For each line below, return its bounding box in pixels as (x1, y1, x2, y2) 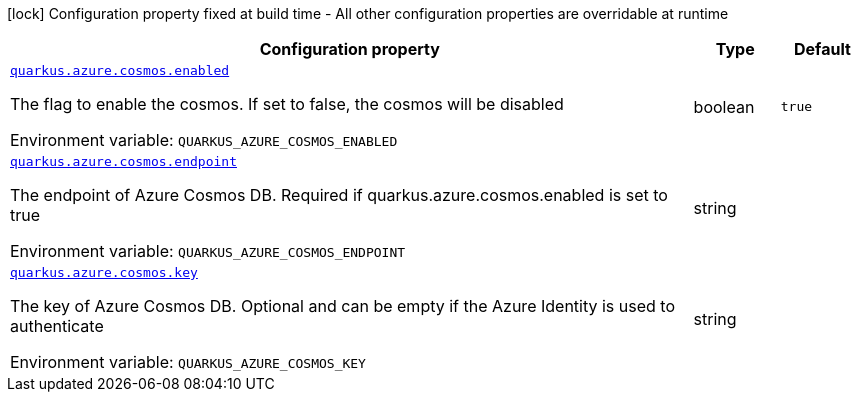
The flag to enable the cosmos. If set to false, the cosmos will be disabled (10, 94, 564, 114)
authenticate (10, 316, 104, 336)
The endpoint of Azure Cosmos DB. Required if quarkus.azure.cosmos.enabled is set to (10, 185, 668, 205)
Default (793, 39, 851, 59)
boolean (693, 96, 755, 117)
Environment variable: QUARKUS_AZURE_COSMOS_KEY (10, 352, 366, 372)
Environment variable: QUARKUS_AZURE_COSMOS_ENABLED (10, 130, 398, 150)
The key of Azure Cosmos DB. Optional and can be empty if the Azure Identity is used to (10, 296, 675, 316)
